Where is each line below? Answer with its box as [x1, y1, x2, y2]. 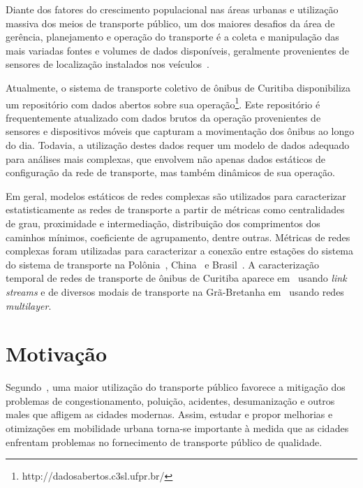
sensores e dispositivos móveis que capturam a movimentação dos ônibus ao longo [6, 124, 355, 138]
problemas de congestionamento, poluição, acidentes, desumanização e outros [6, 393, 335, 408]
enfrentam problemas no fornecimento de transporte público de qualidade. [6, 434, 323, 449]
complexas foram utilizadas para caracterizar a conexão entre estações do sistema [6, 243, 354, 258]
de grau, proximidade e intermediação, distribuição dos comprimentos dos [6, 215, 320, 230]
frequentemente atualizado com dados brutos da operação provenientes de [6, 110, 321, 124]
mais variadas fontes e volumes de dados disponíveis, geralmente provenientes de [6, 43, 349, 57]
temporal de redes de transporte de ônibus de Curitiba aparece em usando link [6, 271, 347, 285]
